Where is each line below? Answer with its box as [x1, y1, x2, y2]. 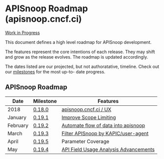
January [7, 114, 27, 121]
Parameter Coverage [61, 138, 110, 145]
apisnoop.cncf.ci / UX [61, 106, 112, 113]
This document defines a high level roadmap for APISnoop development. [5, 39, 152, 45]
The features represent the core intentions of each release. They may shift [5, 49, 155, 55]
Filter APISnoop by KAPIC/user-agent [61, 130, 149, 137]
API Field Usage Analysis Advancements [61, 146, 155, 153]
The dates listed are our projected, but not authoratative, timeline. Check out [5, 64, 160, 69]
